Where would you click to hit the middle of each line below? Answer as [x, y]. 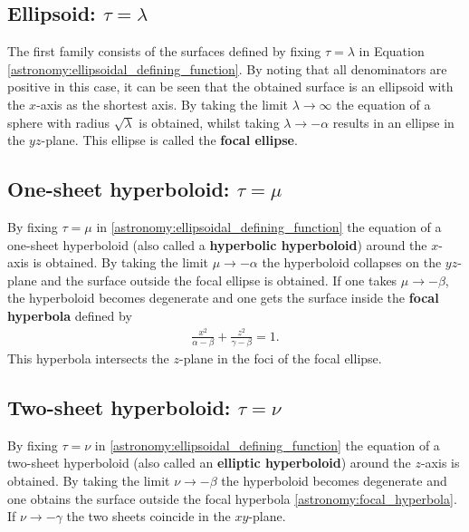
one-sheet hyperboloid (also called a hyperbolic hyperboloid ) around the [217, 244]
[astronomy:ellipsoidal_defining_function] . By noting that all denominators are [227, 68]
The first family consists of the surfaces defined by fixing [164, 51]
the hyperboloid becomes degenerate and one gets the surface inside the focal [223, 298]
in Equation [392, 51]
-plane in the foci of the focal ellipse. [281, 358]
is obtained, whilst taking [209, 122]
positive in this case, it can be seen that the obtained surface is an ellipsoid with [230, 87]
